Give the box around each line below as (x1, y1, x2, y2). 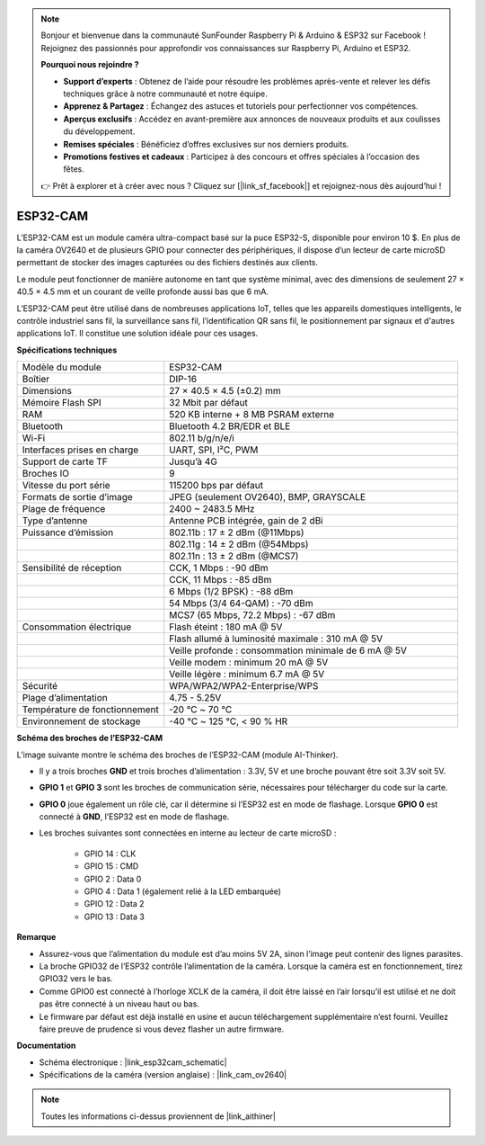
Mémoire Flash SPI (22, 397, 102, 409)
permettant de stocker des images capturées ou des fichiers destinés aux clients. (16, 257, 319, 268)
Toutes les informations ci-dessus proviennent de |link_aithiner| (40, 1111, 276, 1122)
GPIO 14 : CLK (84, 848, 137, 859)
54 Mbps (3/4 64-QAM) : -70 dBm (169, 597, 313, 610)
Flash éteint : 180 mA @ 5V (169, 621, 283, 633)
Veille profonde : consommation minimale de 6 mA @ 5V (169, 644, 408, 657)
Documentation (16, 1040, 76, 1051)
